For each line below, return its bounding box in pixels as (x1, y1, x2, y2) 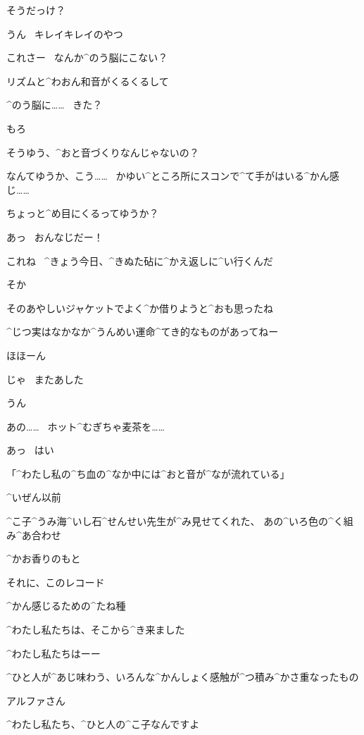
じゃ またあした (6, 371, 84, 386)
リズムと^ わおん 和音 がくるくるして (6, 73, 169, 88)
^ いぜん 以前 (6, 490, 61, 505)
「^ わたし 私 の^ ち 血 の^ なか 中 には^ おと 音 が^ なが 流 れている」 (6, 466, 290, 481)
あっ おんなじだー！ (6, 229, 103, 244)
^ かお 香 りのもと (6, 551, 81, 566)
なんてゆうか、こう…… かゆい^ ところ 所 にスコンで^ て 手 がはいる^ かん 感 (6, 168, 339, 183)
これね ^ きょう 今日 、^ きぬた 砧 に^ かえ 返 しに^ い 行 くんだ (6, 253, 273, 268)
